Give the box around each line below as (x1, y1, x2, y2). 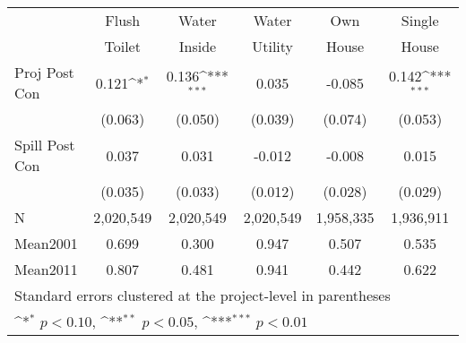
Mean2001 (14, 233, 78, 253)
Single (401, 10, 439, 30)
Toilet (104, 36, 141, 56)
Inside (178, 36, 217, 56)
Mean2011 (14, 259, 78, 279)
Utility (252, 36, 294, 56)
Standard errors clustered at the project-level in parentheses (14, 285, 391, 305)
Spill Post (14, 134, 75, 155)
